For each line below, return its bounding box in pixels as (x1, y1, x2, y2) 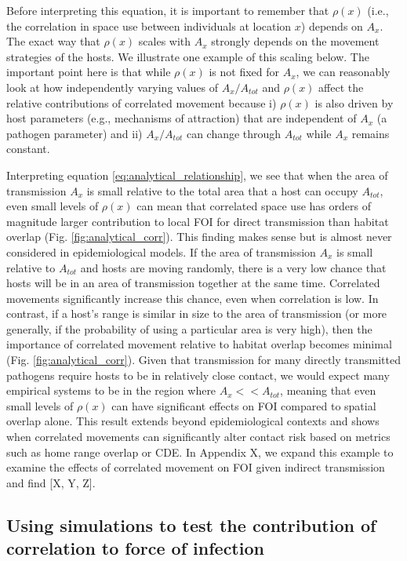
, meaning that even (280, 382, 376, 399)
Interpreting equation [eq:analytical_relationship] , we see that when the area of (6, 166, 388, 183)
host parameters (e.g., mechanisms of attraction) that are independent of (6, 110, 357, 126)
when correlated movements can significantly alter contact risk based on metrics (6, 428, 391, 445)
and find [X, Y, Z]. (6, 474, 96, 490)
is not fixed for (209, 64, 280, 80)
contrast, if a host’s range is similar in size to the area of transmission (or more (6, 305, 387, 322)
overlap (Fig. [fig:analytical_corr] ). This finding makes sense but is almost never (6, 228, 392, 245)
